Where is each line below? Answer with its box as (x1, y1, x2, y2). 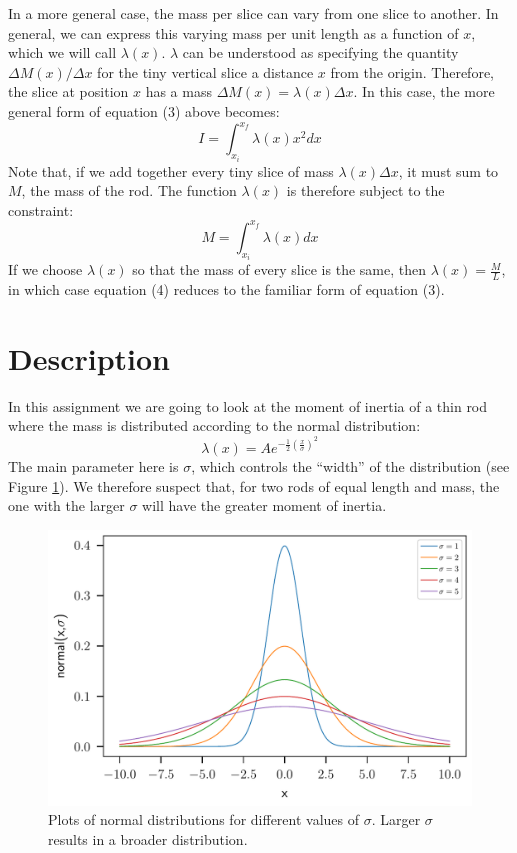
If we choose (8, 259, 83, 280)
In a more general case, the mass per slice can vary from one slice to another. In (8, 3, 499, 23)
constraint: (8, 199, 74, 220)
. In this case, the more (353, 81, 495, 102)
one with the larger (8, 495, 125, 516)
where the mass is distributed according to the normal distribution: (8, 415, 421, 436)
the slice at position (8, 81, 129, 102)
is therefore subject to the (286, 180, 445, 201)
